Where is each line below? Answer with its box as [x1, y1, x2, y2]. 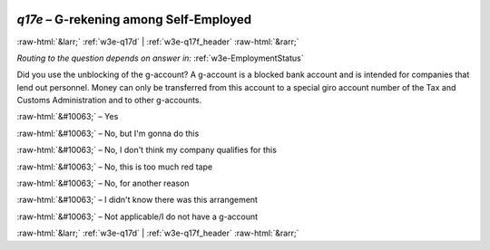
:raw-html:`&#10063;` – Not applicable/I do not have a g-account [16, 211, 259, 222]
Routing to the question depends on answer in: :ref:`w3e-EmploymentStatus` [16, 53, 304, 63]
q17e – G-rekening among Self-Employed [16, 12, 252, 27]
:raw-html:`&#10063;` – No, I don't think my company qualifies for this [16, 145, 277, 156]
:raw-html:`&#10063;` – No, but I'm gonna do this [16, 128, 200, 139]
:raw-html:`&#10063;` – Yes [16, 111, 119, 122]
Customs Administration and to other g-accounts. [16, 95, 202, 106]
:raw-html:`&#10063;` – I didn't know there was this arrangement [16, 195, 259, 206]
